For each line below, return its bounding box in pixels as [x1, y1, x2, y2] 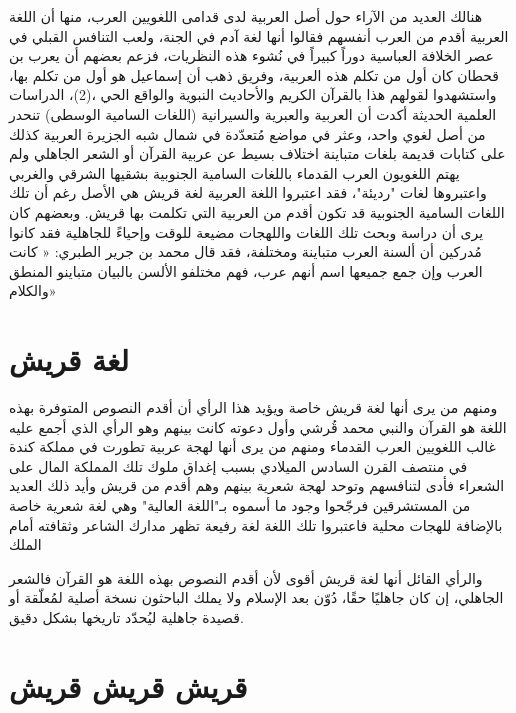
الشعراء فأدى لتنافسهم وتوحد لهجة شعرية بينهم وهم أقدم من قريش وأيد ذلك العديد [9, 475, 505, 496]
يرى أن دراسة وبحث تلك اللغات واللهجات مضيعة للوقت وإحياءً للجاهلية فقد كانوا [9, 221, 484, 242]
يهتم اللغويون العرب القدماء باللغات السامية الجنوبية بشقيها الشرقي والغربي [9, 162, 460, 183]
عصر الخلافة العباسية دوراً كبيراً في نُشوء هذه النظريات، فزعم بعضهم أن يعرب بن [9, 45, 494, 66]
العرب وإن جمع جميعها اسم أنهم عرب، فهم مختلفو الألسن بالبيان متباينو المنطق [9, 260, 483, 281]
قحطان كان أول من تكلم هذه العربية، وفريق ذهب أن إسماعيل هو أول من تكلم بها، [9, 64, 500, 85]
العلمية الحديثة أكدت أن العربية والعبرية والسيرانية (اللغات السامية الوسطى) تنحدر [9, 103, 497, 124]
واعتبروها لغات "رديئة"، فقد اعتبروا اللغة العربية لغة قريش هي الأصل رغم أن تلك [9, 182, 487, 203]
